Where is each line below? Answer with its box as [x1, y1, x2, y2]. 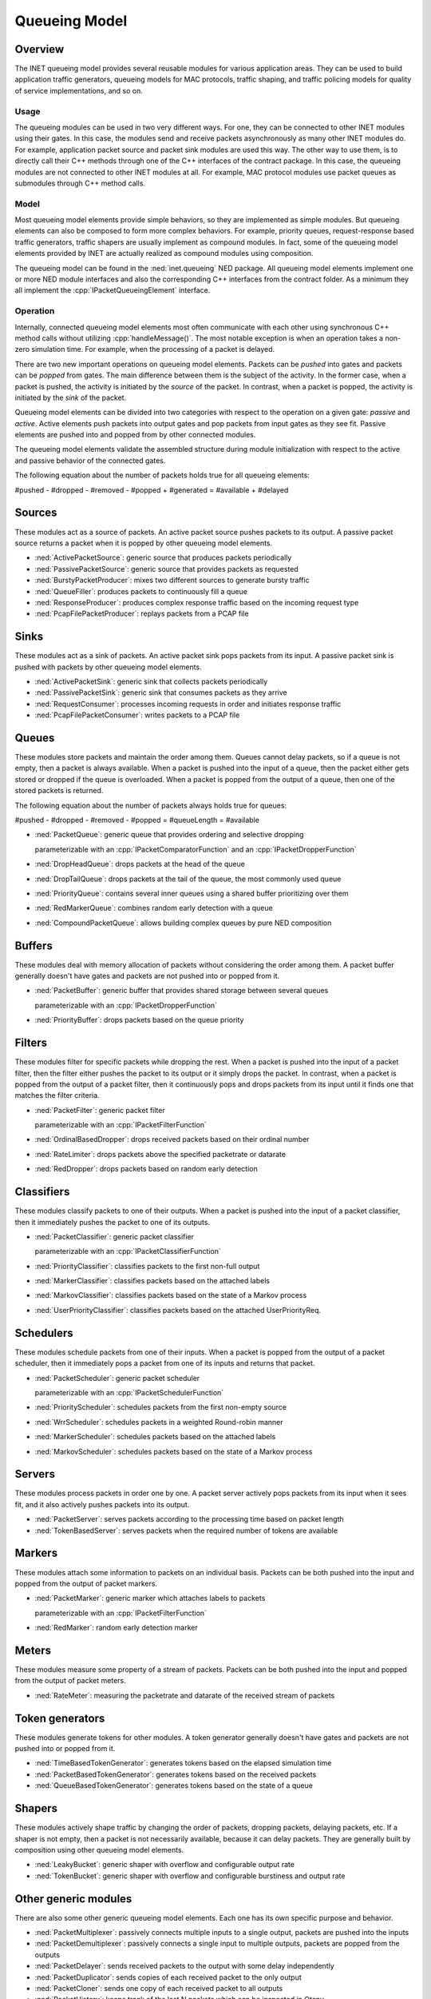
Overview [14, 42, 65, 56]
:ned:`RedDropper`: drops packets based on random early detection [34, 1164, 259, 1174]
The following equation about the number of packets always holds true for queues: [14, 800, 287, 810]
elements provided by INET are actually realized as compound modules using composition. [14, 249, 314, 258]
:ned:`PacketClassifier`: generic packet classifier [34, 1231, 195, 1241]
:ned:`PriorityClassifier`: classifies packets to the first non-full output [34, 1261, 260, 1271]
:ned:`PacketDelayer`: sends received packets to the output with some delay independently [34, 1961, 334, 1971]
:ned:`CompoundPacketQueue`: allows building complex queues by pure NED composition [34, 918, 332, 928]
